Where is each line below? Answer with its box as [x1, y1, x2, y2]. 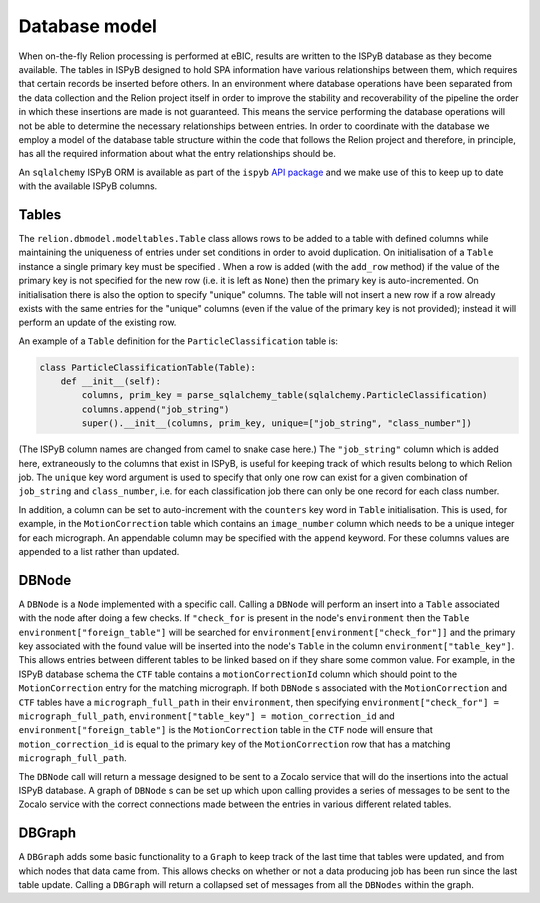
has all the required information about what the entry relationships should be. [18, 148, 337, 160]
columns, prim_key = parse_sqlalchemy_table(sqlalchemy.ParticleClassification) [81, 390, 489, 401]
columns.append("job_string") [81, 403, 230, 415]
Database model [18, 15, 157, 37]
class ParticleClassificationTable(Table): [39, 361, 257, 373]
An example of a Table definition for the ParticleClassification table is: [18, 335, 339, 347]
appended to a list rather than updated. [18, 545, 180, 557]
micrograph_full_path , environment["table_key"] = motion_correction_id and [18, 710, 395, 722]
